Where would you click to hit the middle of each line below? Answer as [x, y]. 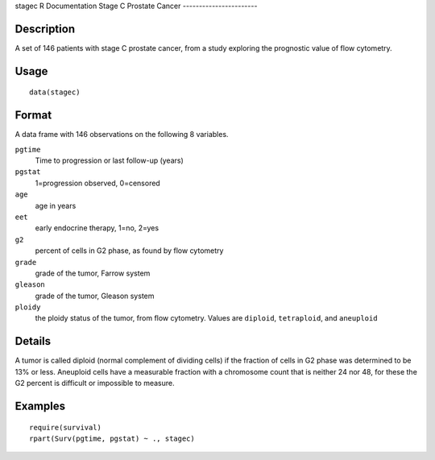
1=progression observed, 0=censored [97, 183]
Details [33, 341]
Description [45, 29]
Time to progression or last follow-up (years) [110, 160]
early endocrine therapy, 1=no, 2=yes [97, 228]
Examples [40, 406]
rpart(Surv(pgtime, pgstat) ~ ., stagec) [112, 438]
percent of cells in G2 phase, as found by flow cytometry [129, 251]
